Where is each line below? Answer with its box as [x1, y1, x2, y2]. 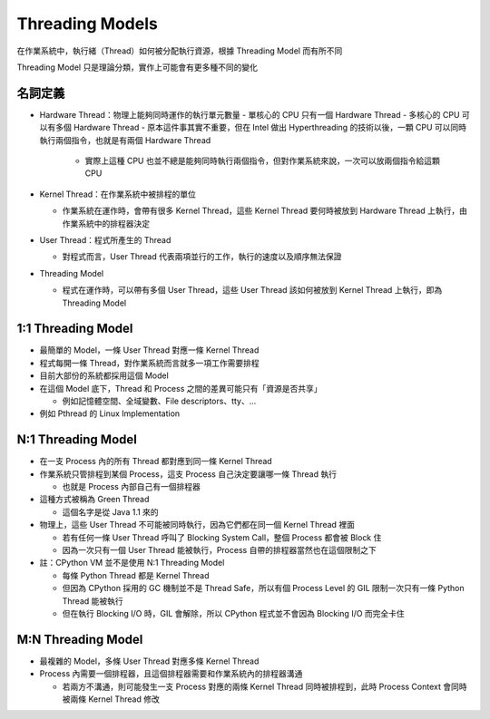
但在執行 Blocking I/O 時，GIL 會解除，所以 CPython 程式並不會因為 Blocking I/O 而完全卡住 [62, 607, 406, 618]
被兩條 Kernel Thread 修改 [62, 694, 161, 704]
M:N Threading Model [16, 631, 143, 647]
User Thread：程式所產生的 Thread [39, 234, 171, 245]
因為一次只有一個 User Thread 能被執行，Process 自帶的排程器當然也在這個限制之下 [62, 545, 377, 556]
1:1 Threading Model [16, 321, 133, 336]
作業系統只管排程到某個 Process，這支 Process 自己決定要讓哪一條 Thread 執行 [39, 468, 338, 480]
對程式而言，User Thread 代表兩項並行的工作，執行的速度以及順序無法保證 [62, 251, 342, 262]
